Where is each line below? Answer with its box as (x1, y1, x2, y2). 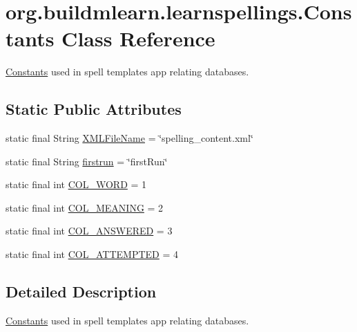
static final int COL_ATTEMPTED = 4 (6, 247, 178, 261)
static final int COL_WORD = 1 (6, 177, 147, 192)
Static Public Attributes (6, 98, 182, 120)
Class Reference (61, 24, 215, 53)
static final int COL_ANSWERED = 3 (6, 223, 173, 238)
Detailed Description (6, 281, 157, 302)
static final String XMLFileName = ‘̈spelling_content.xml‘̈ (6, 131, 253, 145)
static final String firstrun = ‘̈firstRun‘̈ (6, 154, 168, 168)
